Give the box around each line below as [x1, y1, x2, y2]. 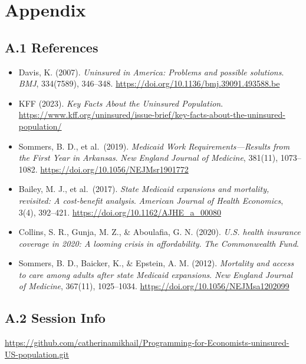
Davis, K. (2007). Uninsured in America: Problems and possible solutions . [18, 65, 284, 78]
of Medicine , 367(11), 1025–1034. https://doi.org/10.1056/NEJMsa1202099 [18, 280, 289, 292]
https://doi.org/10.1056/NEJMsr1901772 [40, 163, 189, 175]
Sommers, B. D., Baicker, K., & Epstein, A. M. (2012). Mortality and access [18, 257, 294, 269]
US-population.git [5, 348, 69, 360]
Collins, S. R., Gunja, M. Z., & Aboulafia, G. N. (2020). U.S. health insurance [18, 226, 301, 238]
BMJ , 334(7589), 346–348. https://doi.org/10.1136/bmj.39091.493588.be [18, 77, 280, 90]
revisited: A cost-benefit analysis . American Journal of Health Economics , [18, 194, 284, 206]
